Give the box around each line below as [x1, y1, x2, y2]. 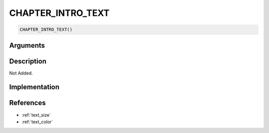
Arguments [9, 41, 45, 50]
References [9, 99, 46, 107]
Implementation [9, 83, 60, 91]
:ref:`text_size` [21, 112, 51, 118]
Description [9, 57, 47, 66]
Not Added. [9, 70, 33, 76]
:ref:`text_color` [21, 119, 53, 125]
